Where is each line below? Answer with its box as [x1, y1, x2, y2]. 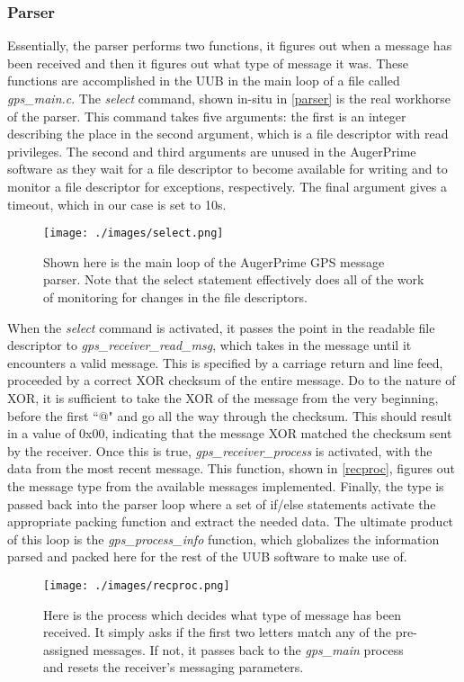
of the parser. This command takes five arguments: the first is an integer [7, 106, 406, 125]
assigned [43, 640, 89, 659]
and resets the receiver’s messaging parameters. [43, 658, 304, 677]
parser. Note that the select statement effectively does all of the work [43, 270, 424, 289]
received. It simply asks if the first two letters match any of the [43, 623, 392, 642]
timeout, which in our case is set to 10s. [7, 194, 227, 213]
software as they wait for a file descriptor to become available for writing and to [7, 159, 448, 178]
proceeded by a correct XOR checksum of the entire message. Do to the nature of [7, 371, 456, 390]
